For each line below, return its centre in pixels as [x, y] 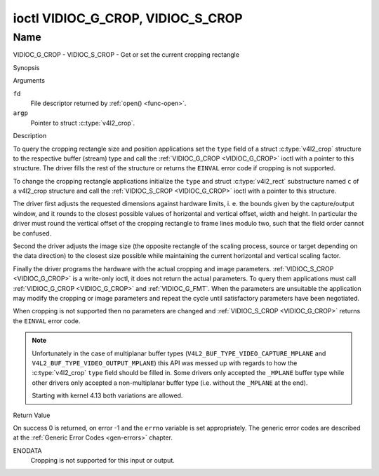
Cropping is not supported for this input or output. [103, 461]
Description [30, 136]
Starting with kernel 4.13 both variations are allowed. [107, 395]
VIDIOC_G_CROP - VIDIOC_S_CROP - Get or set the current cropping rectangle [126, 55]
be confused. [32, 233]
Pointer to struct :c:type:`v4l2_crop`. [83, 123]
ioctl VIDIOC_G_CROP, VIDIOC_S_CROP [128, 18]
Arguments [29, 81]
